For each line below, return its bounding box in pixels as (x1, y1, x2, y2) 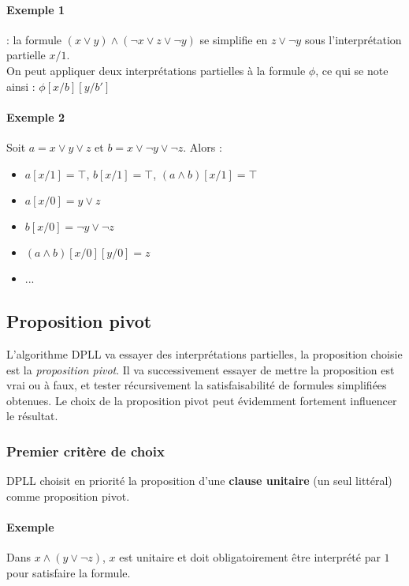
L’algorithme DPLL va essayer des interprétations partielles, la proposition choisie (6, 345, 403, 362)
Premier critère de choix (6, 441, 165, 460)
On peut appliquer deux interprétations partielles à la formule (6, 62, 306, 78)
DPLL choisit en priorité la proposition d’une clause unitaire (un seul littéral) (6, 472, 392, 489)
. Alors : (183, 138, 222, 155)
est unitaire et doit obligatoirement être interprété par (119, 549, 381, 565)
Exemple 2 (6, 108, 65, 125)
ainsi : (6, 77, 35, 94)
